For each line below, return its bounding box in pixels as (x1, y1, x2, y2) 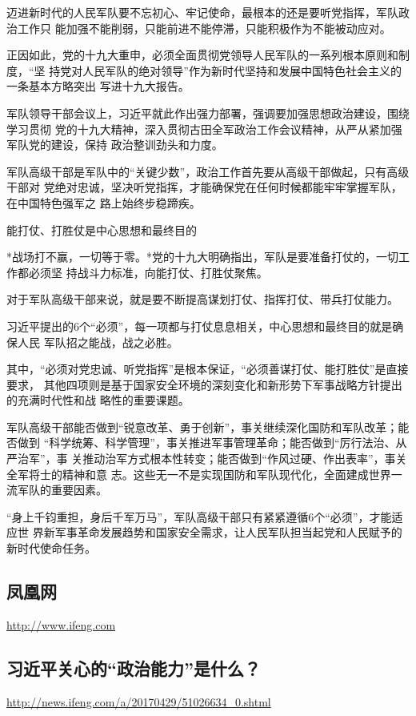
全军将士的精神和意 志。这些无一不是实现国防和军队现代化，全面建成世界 (6, 465, 391, 482)
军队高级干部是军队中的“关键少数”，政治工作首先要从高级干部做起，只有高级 (6, 163, 410, 179)
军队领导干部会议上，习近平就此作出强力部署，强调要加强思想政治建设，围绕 (6, 104, 410, 121)
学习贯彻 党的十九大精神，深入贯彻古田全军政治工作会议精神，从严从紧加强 (6, 120, 402, 137)
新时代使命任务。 (6, 540, 96, 557)
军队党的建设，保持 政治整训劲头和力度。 (6, 136, 223, 153)
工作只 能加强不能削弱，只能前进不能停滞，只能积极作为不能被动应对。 (17, 19, 391, 36)
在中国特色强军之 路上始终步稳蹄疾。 (6, 194, 201, 211)
